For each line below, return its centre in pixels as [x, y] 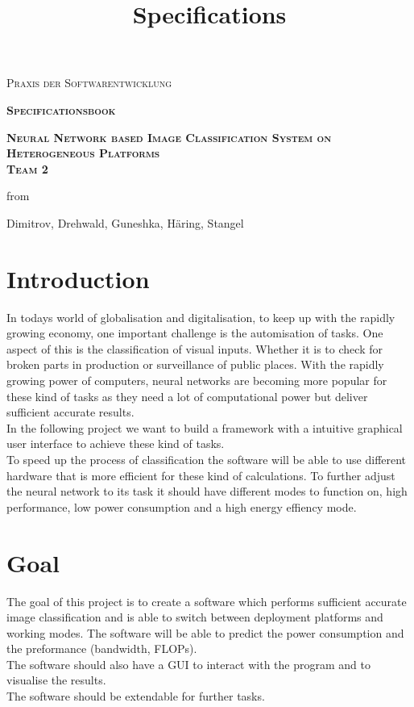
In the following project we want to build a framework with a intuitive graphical [205, 427]
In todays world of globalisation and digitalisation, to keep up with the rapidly [201, 317]
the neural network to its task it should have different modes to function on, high [207, 491]
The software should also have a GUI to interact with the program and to [188, 664]
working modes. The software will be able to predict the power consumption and [205, 632]
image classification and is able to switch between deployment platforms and [195, 617]
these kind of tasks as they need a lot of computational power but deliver [187, 396]
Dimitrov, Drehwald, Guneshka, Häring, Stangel [125, 222]
